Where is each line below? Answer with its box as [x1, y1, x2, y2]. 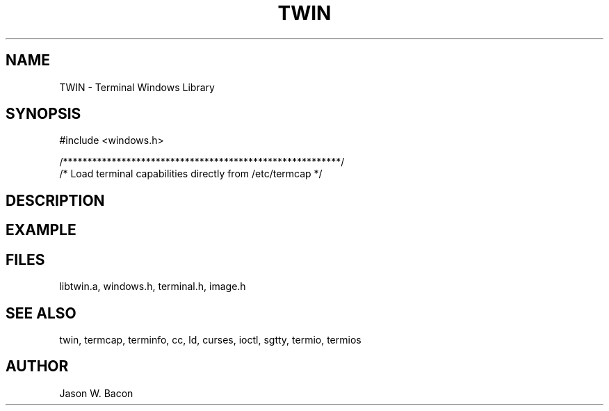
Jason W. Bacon [59, 387, 133, 399]
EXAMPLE [6, 221, 76, 239]
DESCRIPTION [6, 191, 105, 209]
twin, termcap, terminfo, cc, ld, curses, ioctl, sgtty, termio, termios [59, 333, 362, 346]
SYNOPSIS [6, 105, 81, 123]
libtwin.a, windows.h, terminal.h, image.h [59, 280, 246, 293]
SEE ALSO [6, 304, 76, 322]
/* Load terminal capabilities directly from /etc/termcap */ [59, 168, 323, 180]
